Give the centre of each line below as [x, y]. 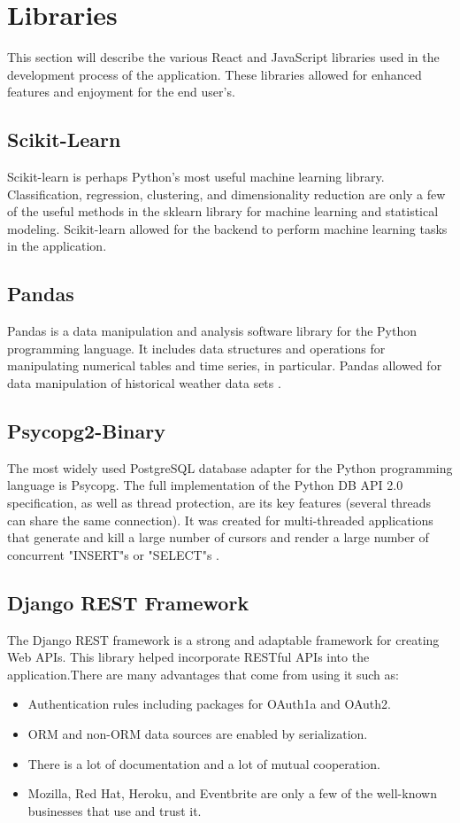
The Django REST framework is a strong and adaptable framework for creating [223, 639]
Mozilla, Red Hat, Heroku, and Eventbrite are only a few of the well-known [232, 793]
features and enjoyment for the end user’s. [121, 92]
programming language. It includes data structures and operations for [196, 348]
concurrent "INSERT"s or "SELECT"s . [113, 554]
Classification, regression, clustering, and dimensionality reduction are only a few [226, 194]
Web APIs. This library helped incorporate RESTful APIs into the [188, 657]
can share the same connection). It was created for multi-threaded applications [220, 520]
